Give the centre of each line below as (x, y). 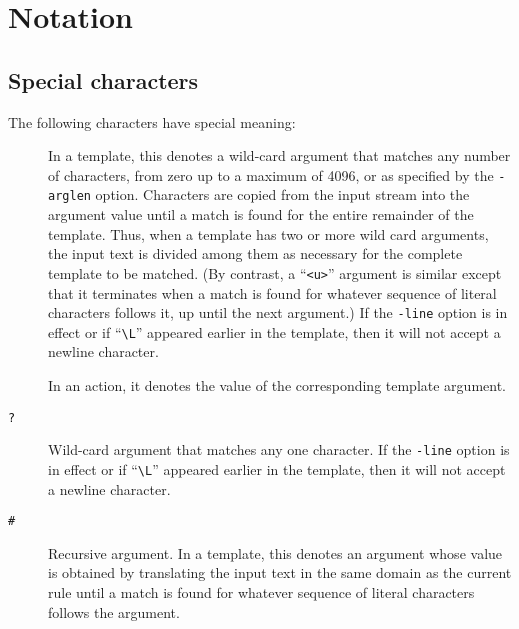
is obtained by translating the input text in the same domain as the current (280, 572)
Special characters (103, 79)
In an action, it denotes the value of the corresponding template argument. (277, 385)
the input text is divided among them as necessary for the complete (255, 253)
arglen (69, 196)
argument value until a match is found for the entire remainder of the (261, 214)
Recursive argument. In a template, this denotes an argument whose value (275, 552)
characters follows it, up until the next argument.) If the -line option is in (278, 312)
